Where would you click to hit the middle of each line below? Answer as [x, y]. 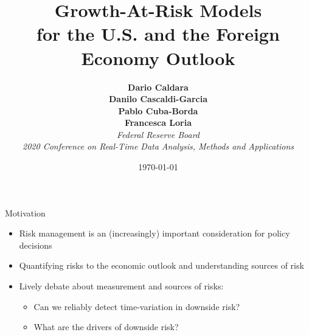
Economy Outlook [158, 57]
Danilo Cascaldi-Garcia [158, 99]
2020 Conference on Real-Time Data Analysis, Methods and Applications [158, 146]
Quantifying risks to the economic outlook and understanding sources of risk [161, 265]
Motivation [25, 212]
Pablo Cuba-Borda [158, 110]
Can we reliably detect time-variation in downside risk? [137, 306]
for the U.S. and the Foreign [158, 34]
